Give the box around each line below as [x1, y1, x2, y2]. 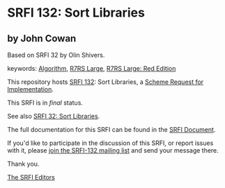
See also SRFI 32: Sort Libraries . [7, 112, 100, 120]
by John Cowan [7, 33, 77, 44]
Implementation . [7, 85, 54, 93]
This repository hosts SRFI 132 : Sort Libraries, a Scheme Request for [7, 78, 204, 86]
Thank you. [7, 160, 40, 168]
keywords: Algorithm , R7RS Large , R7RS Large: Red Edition [7, 65, 176, 72]
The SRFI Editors [7, 173, 56, 181]
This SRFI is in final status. [7, 99, 84, 107]
